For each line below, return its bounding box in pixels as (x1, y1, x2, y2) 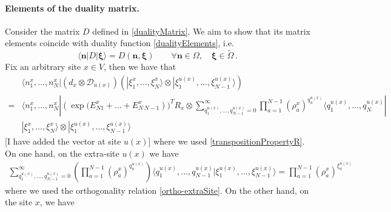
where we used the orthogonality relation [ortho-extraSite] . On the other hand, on (5, 183, 309, 196)
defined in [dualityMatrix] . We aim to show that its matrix (92, 24, 310, 37)
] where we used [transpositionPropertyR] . (148, 135, 305, 148)
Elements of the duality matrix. (5, 1, 139, 14)
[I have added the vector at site (5, 135, 121, 148)
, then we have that (104, 60, 176, 73)
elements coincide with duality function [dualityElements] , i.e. (5, 36, 235, 49)
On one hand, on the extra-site (5, 146, 119, 159)
